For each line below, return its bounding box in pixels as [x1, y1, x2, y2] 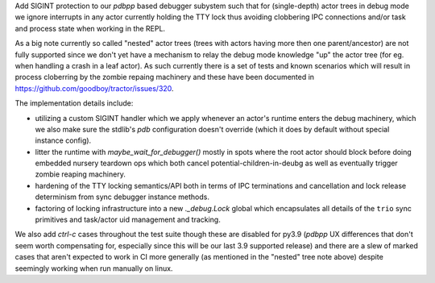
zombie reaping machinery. [35, 169, 126, 179]
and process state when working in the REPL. [14, 23, 165, 33]
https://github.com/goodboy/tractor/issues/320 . [14, 83, 174, 93]
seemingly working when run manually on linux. [14, 263, 173, 273]
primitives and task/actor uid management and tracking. [35, 214, 221, 225]
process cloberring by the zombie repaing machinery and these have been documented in [14, 73, 314, 82]
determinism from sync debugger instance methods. [35, 192, 209, 202]
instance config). [35, 135, 92, 145]
